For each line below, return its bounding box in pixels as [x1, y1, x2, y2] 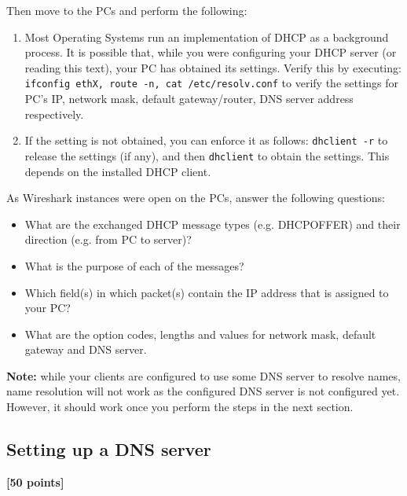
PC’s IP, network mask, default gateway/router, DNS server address [24, 90, 354, 107]
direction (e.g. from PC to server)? [24, 231, 192, 248]
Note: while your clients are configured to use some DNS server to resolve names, [6, 367, 401, 384]
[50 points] [6, 473, 64, 490]
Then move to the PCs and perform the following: [6, 2, 247, 18]
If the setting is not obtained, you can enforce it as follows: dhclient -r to [24, 132, 388, 149]
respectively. [24, 105, 84, 122]
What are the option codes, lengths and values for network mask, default [24, 325, 376, 342]
